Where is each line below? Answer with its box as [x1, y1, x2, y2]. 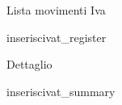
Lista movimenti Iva [6, 2, 106, 18]
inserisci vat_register [6, 28, 107, 45]
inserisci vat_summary [6, 82, 116, 99]
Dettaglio [6, 56, 53, 73]
